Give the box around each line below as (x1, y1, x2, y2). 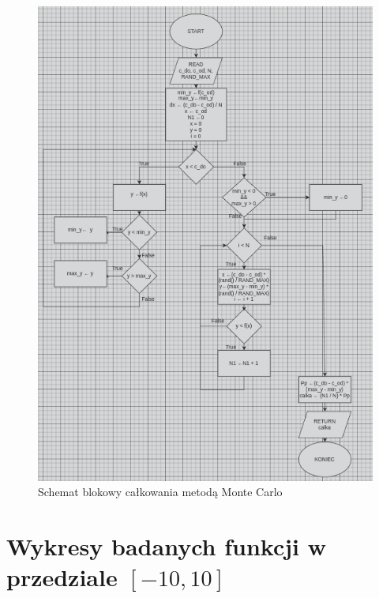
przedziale (6, 561, 118, 593)
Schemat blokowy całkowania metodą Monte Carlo (38, 483, 283, 500)
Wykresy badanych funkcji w (6, 530, 326, 562)
